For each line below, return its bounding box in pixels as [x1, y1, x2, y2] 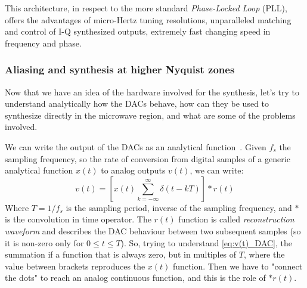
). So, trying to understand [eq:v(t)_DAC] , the [120, 236, 293, 249]
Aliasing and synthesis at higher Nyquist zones [5, 62, 235, 77]
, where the [243, 248, 285, 261]
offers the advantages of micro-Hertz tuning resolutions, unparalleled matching [5, 13, 292, 26]
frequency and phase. [5, 36, 82, 49]
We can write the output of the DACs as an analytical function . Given [5, 140, 266, 153]
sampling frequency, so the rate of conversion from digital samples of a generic [5, 152, 290, 165]
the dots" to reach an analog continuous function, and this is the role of [5, 271, 266, 284]
